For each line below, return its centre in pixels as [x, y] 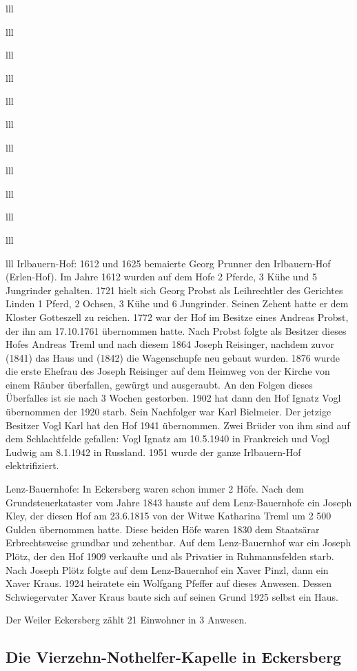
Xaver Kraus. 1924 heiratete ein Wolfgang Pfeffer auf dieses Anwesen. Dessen [169, 583]
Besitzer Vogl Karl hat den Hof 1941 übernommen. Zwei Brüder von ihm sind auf [178, 425]
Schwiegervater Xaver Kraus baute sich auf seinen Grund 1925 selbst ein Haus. [172, 596]
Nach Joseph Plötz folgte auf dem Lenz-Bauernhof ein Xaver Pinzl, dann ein [167, 569]
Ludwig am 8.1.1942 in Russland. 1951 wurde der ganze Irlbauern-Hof [153, 452]
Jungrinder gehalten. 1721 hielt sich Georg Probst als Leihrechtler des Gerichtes [174, 290]
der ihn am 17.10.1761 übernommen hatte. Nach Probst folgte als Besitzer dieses [176, 330]
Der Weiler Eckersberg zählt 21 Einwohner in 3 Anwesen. [126, 620]
